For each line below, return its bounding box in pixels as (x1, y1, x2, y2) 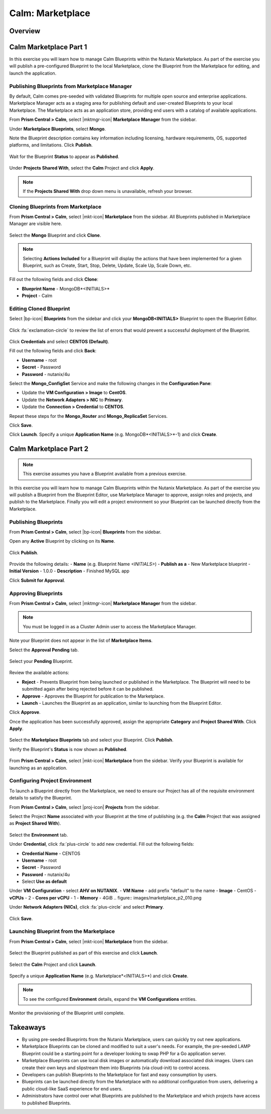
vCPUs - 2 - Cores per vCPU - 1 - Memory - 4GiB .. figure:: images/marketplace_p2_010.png (9, 895, 202, 901)
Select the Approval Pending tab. (9, 647, 79, 653)
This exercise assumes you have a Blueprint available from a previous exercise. (23, 471, 187, 477)
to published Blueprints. (22, 1100, 71, 1106)
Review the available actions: (9, 670, 70, 676)
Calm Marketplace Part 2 (9, 444, 89, 453)
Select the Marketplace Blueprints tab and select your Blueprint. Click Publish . (9, 737, 174, 743)
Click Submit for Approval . (9, 577, 65, 583)
